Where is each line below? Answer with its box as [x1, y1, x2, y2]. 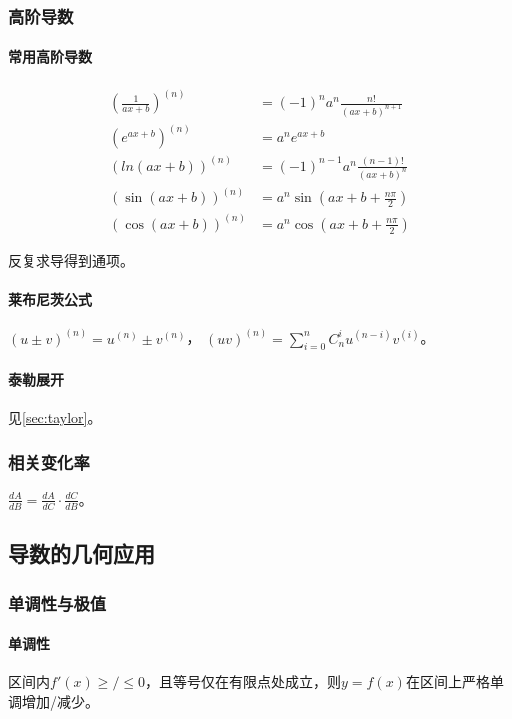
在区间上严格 [405, 671, 490, 692]
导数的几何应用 [8, 538, 155, 569]
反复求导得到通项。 [8, 249, 134, 270]
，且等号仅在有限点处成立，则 [145, 671, 342, 692]
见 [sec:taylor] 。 [8, 407, 102, 428]
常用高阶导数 [8, 46, 92, 67]
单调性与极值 [8, 590, 107, 615]
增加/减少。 [21, 690, 99, 711]
